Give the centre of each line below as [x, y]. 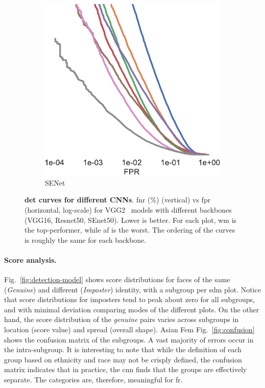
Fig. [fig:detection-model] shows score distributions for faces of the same [117, 279]
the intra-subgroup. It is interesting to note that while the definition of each [123, 349]
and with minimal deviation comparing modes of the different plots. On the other [132, 309]
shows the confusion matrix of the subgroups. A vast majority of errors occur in [129, 339]
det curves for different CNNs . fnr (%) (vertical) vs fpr [118, 200]
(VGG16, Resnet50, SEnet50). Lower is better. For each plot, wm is [131, 220]
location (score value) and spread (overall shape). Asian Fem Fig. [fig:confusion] [129, 329]
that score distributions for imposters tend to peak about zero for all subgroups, [129, 299]
